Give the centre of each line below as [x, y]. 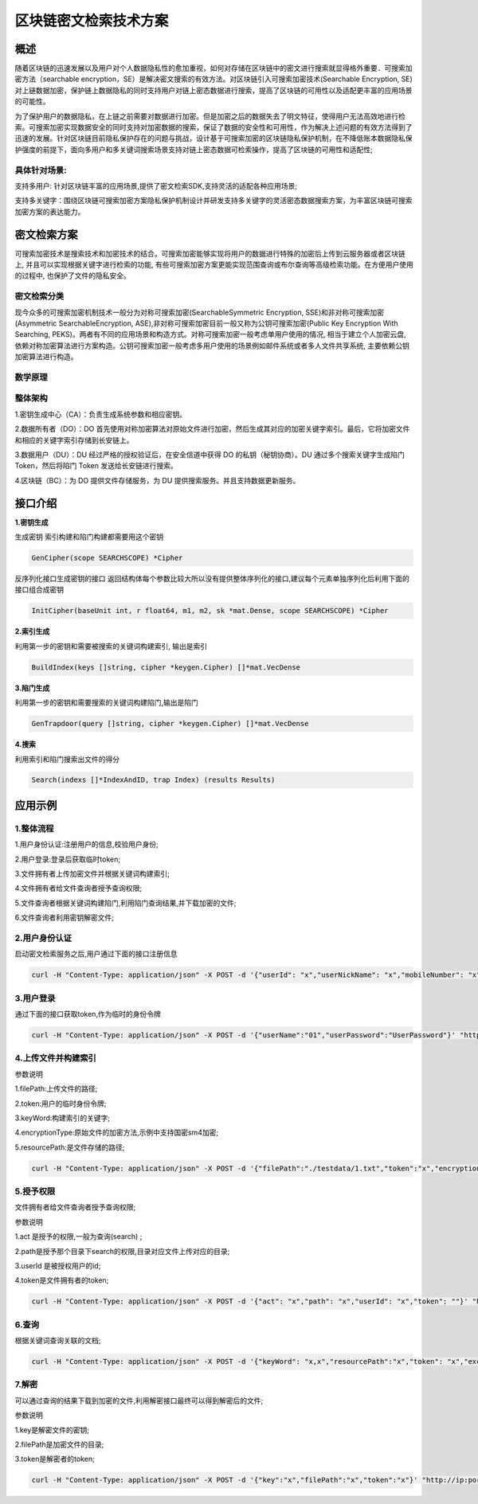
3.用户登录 [35, 998]
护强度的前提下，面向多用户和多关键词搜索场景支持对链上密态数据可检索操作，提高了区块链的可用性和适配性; [194, 149]
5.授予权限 [35, 1192]
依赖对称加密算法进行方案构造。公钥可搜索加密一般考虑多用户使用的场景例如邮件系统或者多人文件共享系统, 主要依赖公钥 [212, 346]
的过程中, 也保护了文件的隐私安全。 [72, 275]
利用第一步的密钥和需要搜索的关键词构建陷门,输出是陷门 [107, 703]
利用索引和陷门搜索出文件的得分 [67, 759]
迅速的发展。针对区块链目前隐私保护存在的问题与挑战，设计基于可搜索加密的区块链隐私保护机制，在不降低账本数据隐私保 [214, 139]
